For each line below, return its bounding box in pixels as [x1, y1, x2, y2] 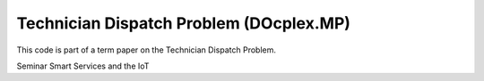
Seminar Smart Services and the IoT [16, 61, 150, 71]
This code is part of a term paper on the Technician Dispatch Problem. [16, 45, 277, 55]
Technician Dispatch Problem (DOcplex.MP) [16, 13, 351, 33]
